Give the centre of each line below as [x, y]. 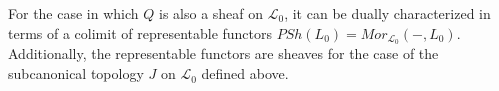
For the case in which [73, 13]
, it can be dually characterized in [387, 13]
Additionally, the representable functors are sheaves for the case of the [223, 53]
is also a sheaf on [211, 13]
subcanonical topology [76, 73]
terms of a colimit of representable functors [140, 32]
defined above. [245, 73]
